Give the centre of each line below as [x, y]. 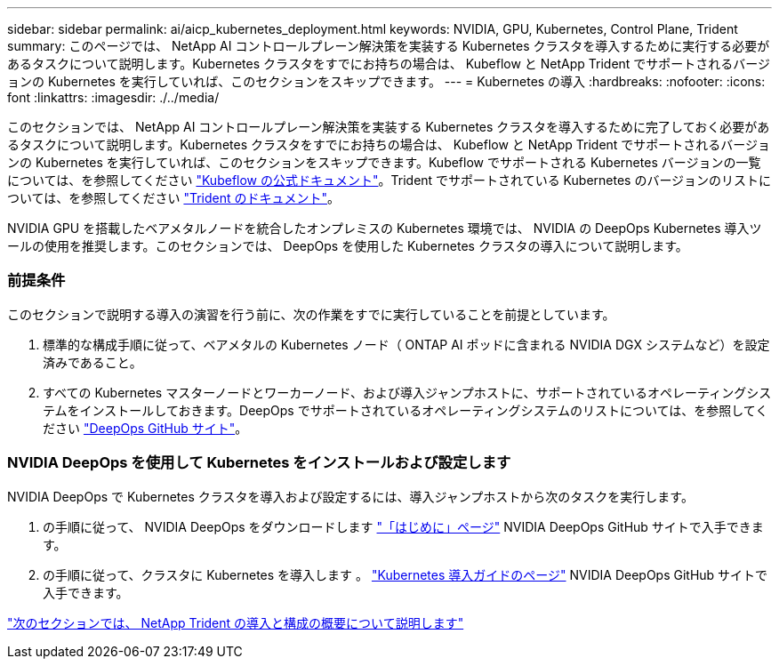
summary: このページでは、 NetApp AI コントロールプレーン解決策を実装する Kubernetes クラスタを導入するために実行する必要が [389, 46]
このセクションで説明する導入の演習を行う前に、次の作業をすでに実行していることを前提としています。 [311, 314]
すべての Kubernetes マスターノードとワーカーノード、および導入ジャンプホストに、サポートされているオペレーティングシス [407, 392]
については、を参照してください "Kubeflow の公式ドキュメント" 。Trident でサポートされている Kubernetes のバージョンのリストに [389, 180]
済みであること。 [92, 362]
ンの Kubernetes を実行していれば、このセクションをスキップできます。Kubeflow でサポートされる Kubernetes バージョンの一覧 [384, 162]
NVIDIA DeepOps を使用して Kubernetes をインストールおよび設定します [259, 463]
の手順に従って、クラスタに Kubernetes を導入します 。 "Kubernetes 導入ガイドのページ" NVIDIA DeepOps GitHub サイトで [406, 574]
